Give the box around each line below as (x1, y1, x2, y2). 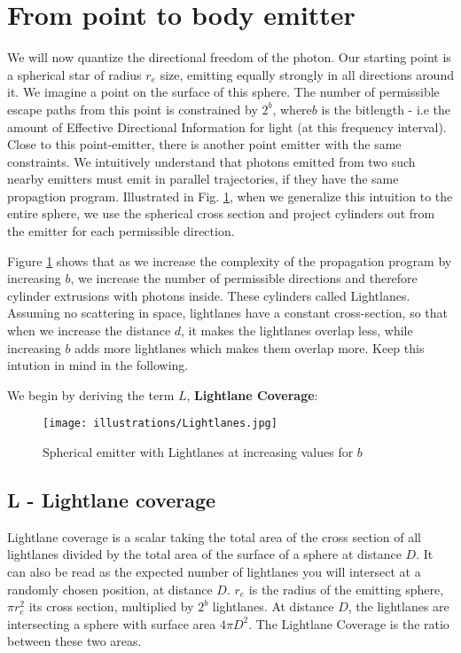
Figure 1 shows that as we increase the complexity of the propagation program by (7, 251, 452, 270)
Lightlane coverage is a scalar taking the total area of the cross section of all (7, 527, 421, 546)
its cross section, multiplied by (28, 597, 194, 616)
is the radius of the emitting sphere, (248, 579, 444, 598)
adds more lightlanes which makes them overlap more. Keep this (74, 338, 425, 357)
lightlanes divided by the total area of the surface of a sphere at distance (7, 545, 402, 563)
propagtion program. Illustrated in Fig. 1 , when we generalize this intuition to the (7, 186, 453, 205)
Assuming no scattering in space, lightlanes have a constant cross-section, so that (7, 303, 449, 322)
